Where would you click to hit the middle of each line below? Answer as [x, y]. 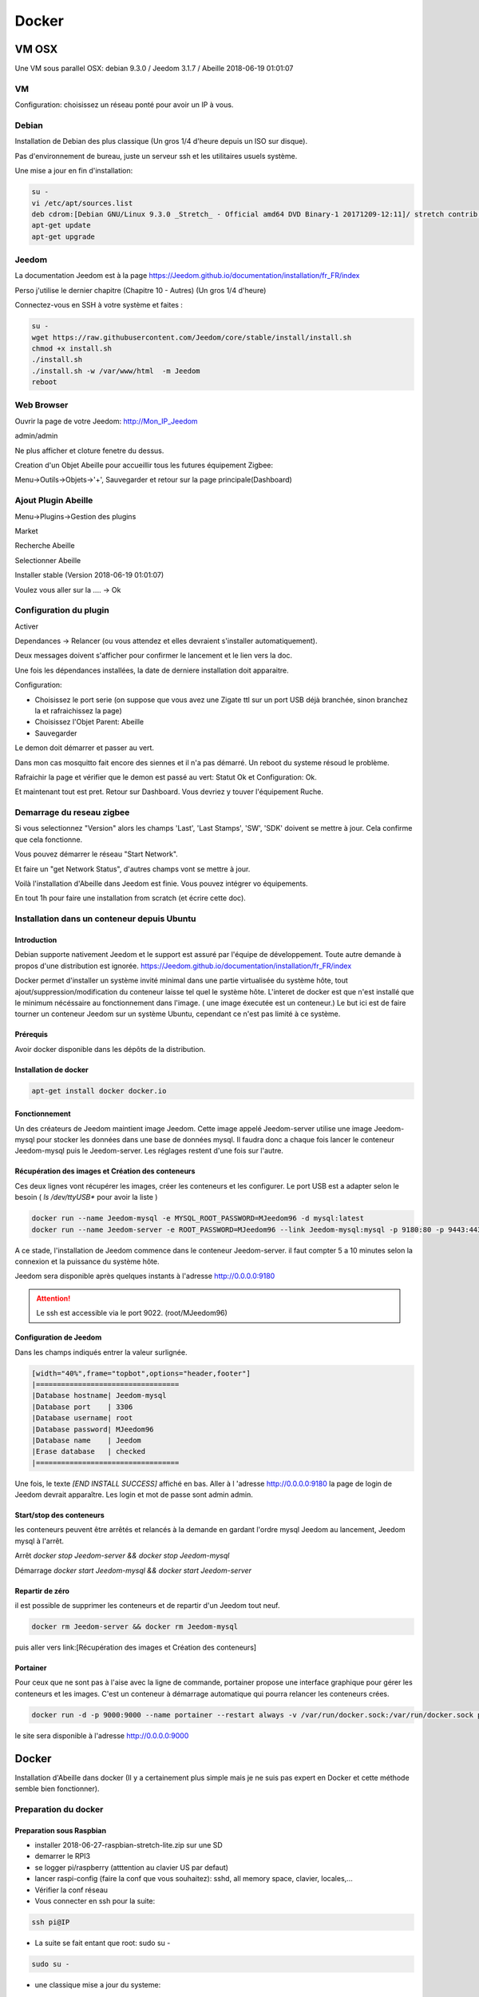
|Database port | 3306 [82, 1407]
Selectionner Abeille [48, 560]
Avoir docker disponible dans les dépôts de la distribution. [110, 1049]
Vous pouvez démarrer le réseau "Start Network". [97, 854]
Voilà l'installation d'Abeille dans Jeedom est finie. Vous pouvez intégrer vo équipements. [161, 883]
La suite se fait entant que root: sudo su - [103, 1943]
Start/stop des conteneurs [60, 1515]
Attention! [53, 1298]
